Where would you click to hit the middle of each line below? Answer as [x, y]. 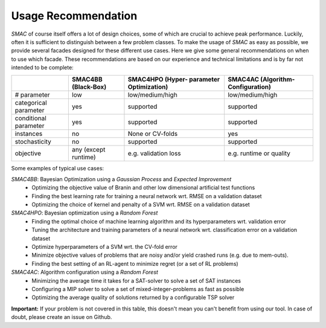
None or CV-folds [153, 133]
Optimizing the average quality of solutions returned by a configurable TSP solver [133, 297]
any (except [88, 149]
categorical [31, 103]
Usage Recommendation [74, 16]
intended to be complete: [42, 68]
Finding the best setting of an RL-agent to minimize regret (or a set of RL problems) [135, 263]
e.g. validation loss [154, 153]
